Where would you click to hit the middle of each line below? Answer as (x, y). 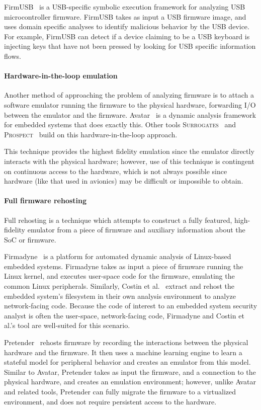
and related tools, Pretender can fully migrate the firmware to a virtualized (120, 391)
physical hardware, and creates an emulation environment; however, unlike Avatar (130, 382)
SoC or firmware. (30, 239)
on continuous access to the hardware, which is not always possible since (116, 171)
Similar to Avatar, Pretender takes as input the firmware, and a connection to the (130, 372)
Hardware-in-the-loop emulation (61, 76)
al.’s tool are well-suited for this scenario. (67, 325)
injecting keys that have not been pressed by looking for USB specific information (130, 46)
